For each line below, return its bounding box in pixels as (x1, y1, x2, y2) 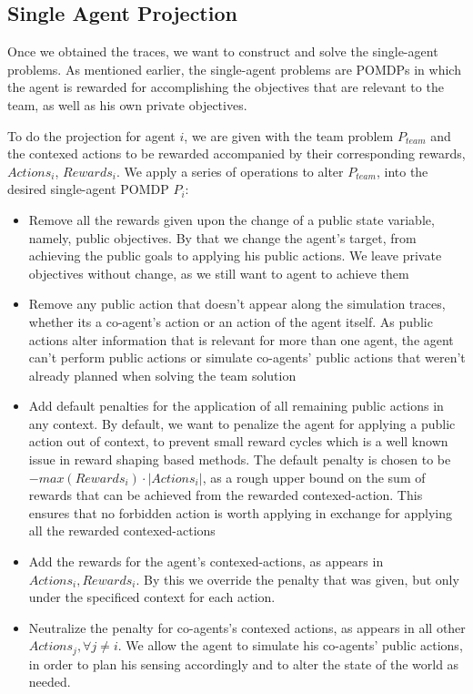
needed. (28, 672, 71, 691)
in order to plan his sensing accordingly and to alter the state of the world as (28, 654, 459, 673)
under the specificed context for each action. (28, 587, 276, 607)
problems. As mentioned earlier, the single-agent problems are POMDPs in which (7, 59, 461, 78)
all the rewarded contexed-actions (28, 521, 216, 540)
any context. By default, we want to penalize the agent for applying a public (28, 413, 456, 433)
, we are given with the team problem (184, 126, 394, 145)
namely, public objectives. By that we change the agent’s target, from (28, 228, 417, 247)
